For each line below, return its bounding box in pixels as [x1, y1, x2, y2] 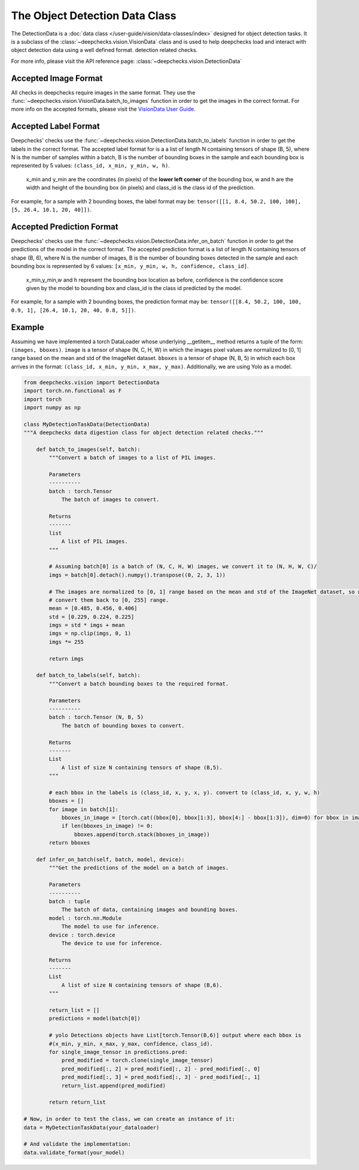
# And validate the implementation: [23, 1141, 132, 1148]
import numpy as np [23, 404, 81, 411]
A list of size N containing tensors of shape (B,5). [61, 764, 223, 771]
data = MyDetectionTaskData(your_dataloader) [23, 1124, 160, 1131]
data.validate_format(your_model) [23, 1149, 125, 1156]
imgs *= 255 [48, 638, 84, 645]
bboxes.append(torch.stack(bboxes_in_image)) [74, 831, 210, 837]
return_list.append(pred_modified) [61, 1082, 166, 1089]
